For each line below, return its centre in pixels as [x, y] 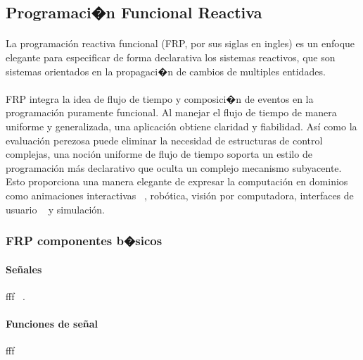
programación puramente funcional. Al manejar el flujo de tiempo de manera [171, 112]
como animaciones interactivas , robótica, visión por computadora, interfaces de [180, 195]
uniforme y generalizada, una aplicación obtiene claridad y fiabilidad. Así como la [181, 126]
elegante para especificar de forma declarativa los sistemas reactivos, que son [171, 57]
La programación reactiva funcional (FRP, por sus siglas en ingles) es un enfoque [180, 43]
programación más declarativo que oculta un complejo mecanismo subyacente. [174, 167]
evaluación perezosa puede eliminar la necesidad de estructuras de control [164, 140]
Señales [24, 269]
